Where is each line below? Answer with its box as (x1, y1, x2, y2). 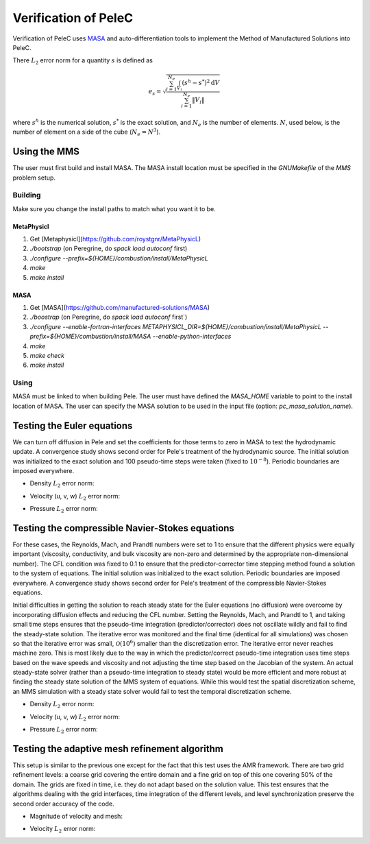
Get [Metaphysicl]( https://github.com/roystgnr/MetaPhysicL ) (29, 235, 201, 243)
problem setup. (12, 173, 56, 182)
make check (29, 351, 65, 359)
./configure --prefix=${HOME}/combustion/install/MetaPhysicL (29, 254, 208, 262)
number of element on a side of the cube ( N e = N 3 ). (12, 127, 161, 137)
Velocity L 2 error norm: (29, 825, 96, 834)
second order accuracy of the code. (12, 799, 114, 808)
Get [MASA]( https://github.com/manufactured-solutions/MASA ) (29, 303, 210, 311)
